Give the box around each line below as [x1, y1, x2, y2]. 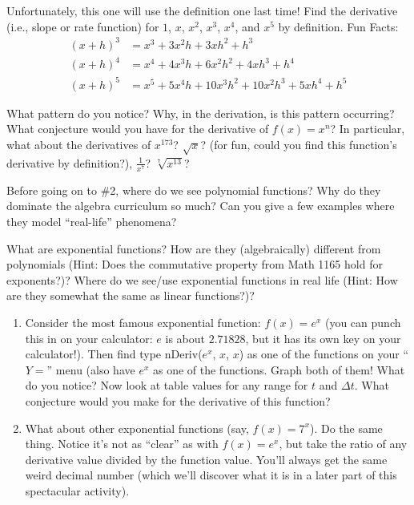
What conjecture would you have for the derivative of [6, 120, 269, 137]
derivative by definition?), [6, 154, 133, 171]
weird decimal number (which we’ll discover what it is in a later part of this [25, 467, 397, 483]
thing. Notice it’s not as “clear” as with [25, 435, 219, 452]
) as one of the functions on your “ [239, 345, 409, 362]
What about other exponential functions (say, [25, 419, 249, 436]
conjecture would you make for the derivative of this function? [25, 393, 331, 409]
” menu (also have [46, 361, 135, 378]
